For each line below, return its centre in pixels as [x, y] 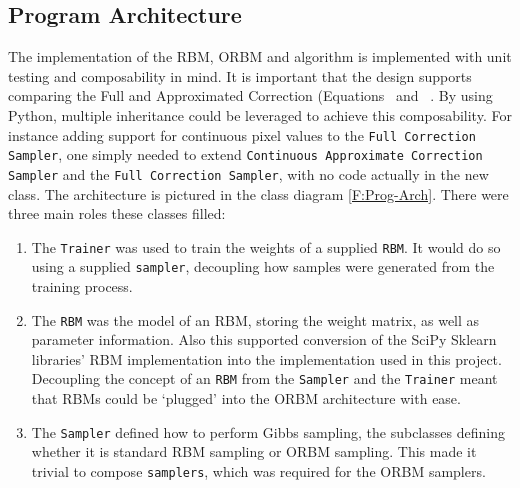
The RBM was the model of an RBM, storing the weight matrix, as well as [255, 319]
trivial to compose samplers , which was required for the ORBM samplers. [258, 470]
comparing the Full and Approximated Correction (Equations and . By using [250, 95]
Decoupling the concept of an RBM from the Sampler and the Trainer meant [264, 378]
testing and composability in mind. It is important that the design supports [240, 75]
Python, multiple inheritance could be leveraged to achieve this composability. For [260, 114]
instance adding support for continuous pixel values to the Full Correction [242, 134]
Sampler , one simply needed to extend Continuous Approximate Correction [245, 154]
